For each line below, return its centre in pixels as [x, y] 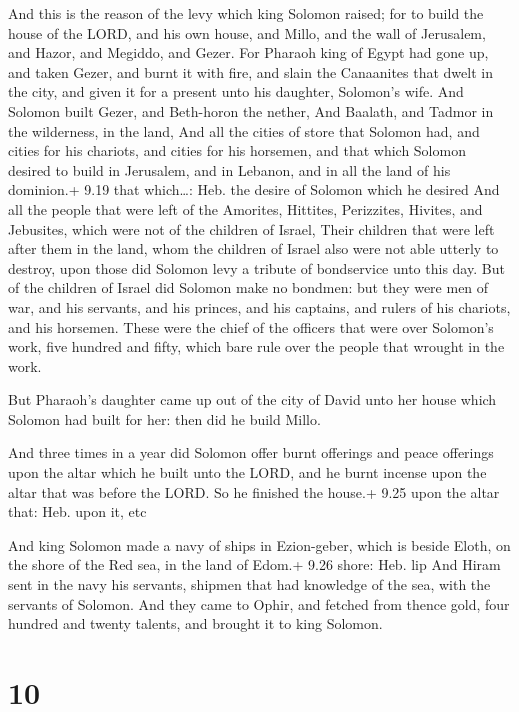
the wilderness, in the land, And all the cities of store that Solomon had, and [244, 130]
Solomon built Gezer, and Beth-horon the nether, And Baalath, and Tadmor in [251, 110]
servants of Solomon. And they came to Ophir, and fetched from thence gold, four [259, 603]
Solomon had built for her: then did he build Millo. [164, 418]
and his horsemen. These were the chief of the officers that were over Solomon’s [251, 326]
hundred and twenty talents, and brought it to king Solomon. [195, 623]
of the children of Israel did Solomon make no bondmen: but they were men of [248, 287]
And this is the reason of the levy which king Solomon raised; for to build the [246, 13]
